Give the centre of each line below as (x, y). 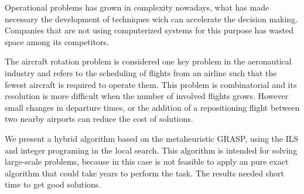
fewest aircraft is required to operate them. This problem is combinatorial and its (151, 84)
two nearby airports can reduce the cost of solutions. (99, 119)
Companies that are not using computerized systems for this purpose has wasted (149, 30)
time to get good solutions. (53, 184)
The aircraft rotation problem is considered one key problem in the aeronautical (148, 61)
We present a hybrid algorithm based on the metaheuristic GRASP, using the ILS (152, 138)
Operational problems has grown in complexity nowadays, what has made (137, 7)
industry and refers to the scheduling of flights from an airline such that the (141, 72)
